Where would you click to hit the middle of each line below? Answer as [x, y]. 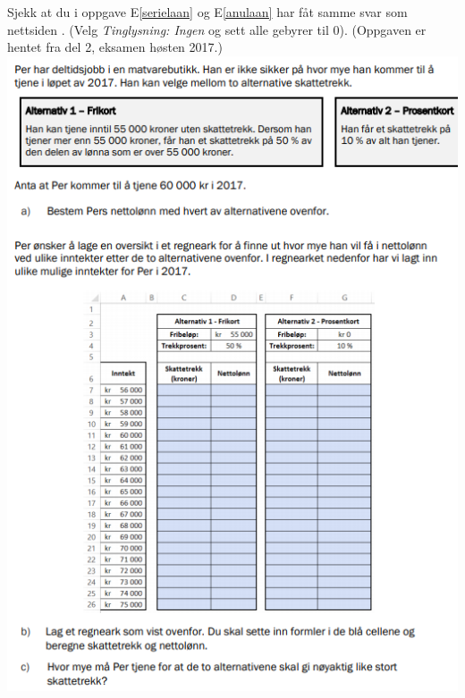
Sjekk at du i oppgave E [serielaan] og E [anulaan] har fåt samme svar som [207, 12]
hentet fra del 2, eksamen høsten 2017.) [115, 47]
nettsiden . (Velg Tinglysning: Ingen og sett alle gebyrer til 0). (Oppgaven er [217, 29]
